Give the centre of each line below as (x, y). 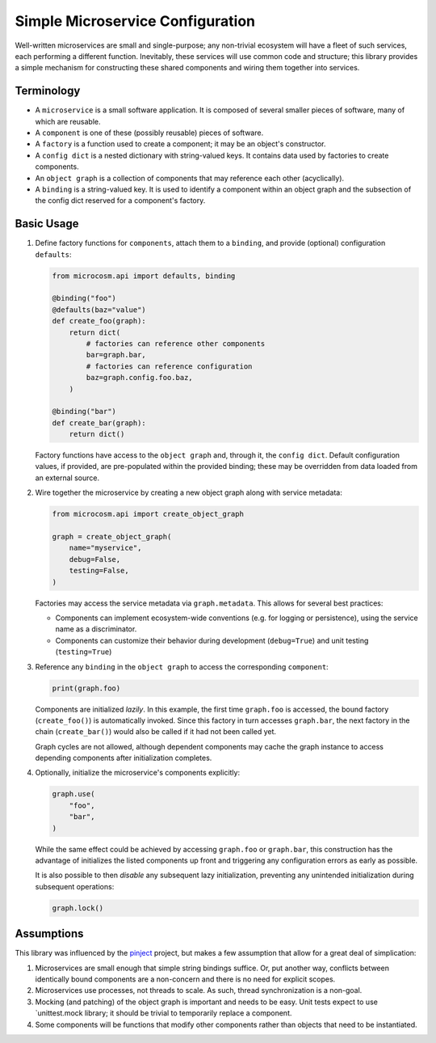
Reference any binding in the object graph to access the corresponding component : (182, 666)
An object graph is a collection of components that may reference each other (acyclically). (190, 178)
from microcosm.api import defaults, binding (144, 276)
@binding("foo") (84, 298)
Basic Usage (47, 224)
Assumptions (49, 934)
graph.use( (73, 794)
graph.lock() (78, 908)
